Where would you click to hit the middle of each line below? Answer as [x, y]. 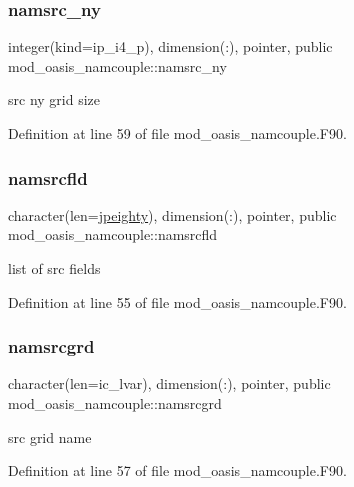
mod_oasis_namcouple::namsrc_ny [117, 65]
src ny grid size [54, 99]
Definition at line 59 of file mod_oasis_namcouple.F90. [177, 133]
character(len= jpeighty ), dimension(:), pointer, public [172, 214]
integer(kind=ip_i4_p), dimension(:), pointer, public [170, 46]
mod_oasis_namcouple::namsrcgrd [115, 403]
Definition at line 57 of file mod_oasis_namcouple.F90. [177, 470]
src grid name [50, 436]
